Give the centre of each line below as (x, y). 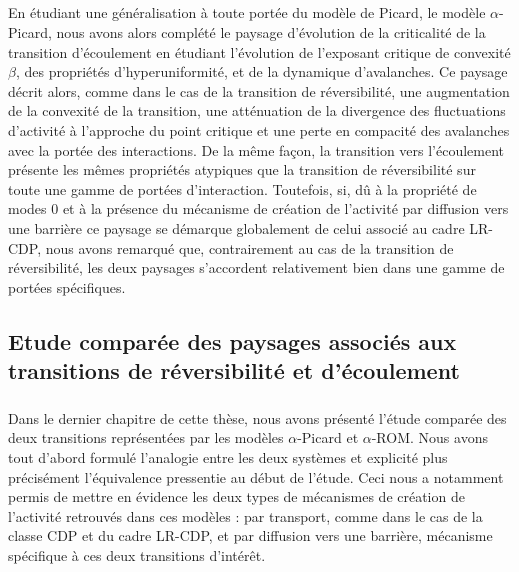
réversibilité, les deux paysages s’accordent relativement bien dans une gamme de (256, 267)
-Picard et (328, 437)
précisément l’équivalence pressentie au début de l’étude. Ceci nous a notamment (256, 476)
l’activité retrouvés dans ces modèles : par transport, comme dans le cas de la (245, 515)
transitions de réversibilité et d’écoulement (234, 370)
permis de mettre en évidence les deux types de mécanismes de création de (236, 496)
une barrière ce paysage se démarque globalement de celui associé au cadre (236, 227)
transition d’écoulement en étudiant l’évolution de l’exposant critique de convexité (259, 51)
